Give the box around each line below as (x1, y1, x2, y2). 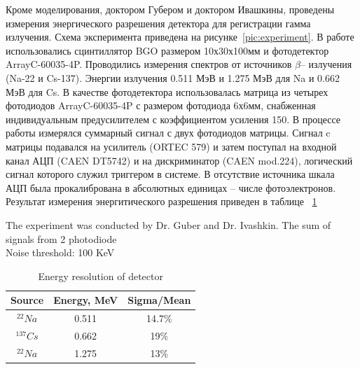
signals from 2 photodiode (6, 231, 117, 246)
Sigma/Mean (127, 293, 191, 307)
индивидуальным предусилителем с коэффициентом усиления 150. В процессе (6, 111, 341, 126)
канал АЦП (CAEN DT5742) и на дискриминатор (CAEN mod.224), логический (6, 153, 353, 167)
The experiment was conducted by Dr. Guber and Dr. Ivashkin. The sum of (6, 217, 331, 232)
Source (11, 293, 44, 307)
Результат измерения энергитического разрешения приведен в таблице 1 (6, 194, 317, 209)
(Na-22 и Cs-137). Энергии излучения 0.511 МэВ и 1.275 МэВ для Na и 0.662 (6, 70, 340, 85)
